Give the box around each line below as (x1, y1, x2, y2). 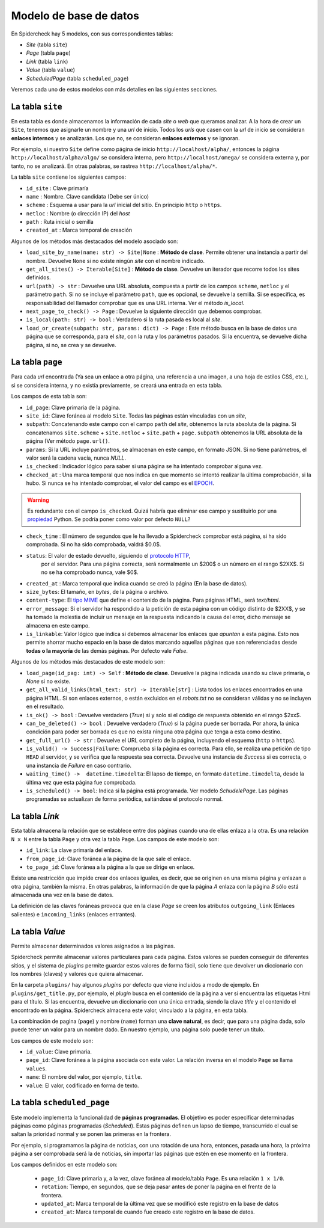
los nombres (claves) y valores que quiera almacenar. (11, 970, 143, 977)
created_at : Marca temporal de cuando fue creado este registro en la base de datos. (41, 1208, 255, 1215)
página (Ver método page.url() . (26, 437, 110, 445)
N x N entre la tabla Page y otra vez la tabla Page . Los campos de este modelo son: (11, 835, 219, 842)
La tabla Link (11, 811, 59, 821)
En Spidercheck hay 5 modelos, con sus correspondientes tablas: (11, 30, 173, 37)
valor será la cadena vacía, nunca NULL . (26, 454, 126, 461)
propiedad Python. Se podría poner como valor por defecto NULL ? (27, 516, 191, 523)
